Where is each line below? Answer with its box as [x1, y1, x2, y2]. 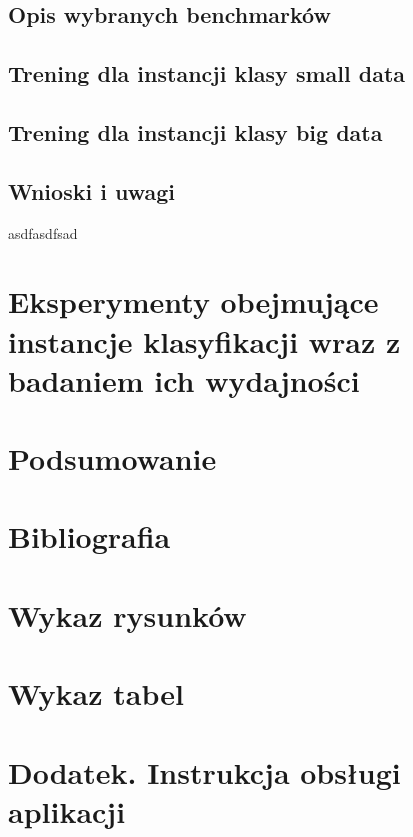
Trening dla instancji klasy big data [8, 116, 383, 147]
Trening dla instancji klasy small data [8, 58, 406, 89]
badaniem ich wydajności [8, 359, 360, 400]
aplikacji [8, 790, 126, 831]
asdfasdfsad [8, 222, 78, 243]
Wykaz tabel [8, 673, 184, 714]
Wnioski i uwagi [8, 175, 175, 206]
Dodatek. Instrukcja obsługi [8, 751, 401, 792]
